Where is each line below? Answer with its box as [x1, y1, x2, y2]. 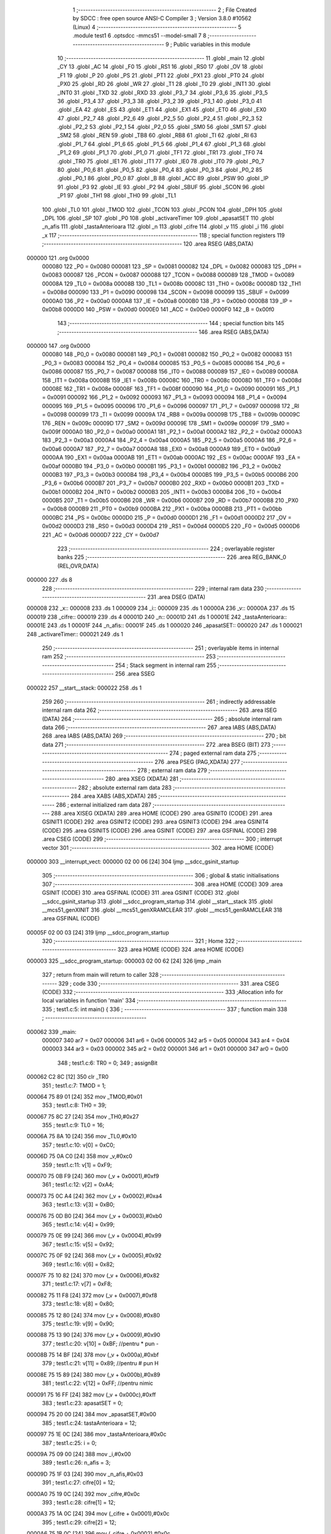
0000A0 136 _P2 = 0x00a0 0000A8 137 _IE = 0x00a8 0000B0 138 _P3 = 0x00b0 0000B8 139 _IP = [42, 297, 293, 304]
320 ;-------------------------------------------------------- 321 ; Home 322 [42, 938, 235, 945]
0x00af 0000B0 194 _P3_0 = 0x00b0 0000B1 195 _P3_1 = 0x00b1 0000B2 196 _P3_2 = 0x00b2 [42, 462, 281, 469]
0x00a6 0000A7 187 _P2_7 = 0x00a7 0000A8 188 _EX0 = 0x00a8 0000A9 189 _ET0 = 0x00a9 [42, 445, 281, 452]
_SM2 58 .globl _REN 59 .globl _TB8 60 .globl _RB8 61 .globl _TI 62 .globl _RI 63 [57, 132, 257, 139]
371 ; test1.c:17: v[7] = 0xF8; [42, 1280, 113, 1288]
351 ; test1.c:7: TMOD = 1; [42, 1082, 107, 1089]
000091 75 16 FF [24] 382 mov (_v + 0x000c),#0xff [26, 1390, 156, 1398]
